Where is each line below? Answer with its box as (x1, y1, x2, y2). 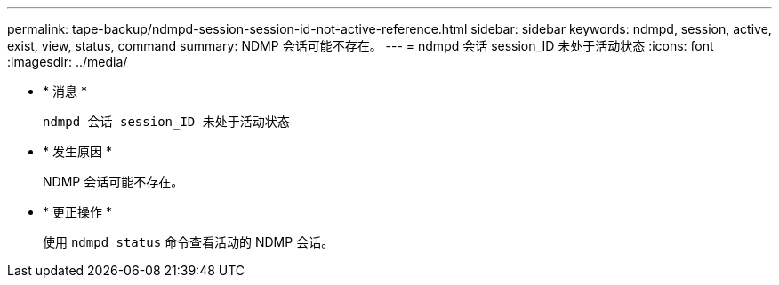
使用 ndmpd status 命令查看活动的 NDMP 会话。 (43, 234, 334, 249)
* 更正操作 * (43, 204, 112, 219)
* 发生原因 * (43, 144, 112, 159)
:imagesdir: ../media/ (7, 54, 128, 69)
